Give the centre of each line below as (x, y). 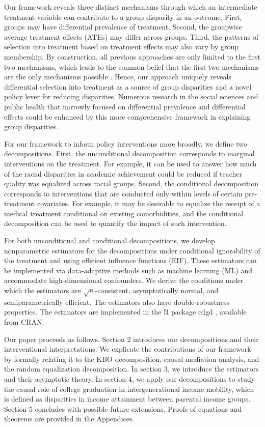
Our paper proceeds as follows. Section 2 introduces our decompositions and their (131, 339)
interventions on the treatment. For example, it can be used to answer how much (130, 163)
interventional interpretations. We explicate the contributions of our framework (128, 349)
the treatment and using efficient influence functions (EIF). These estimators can (130, 260)
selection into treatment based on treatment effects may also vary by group (122, 47)
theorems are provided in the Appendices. (69, 419)
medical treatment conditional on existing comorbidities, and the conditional (124, 213)
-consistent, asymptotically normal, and (157, 290)
